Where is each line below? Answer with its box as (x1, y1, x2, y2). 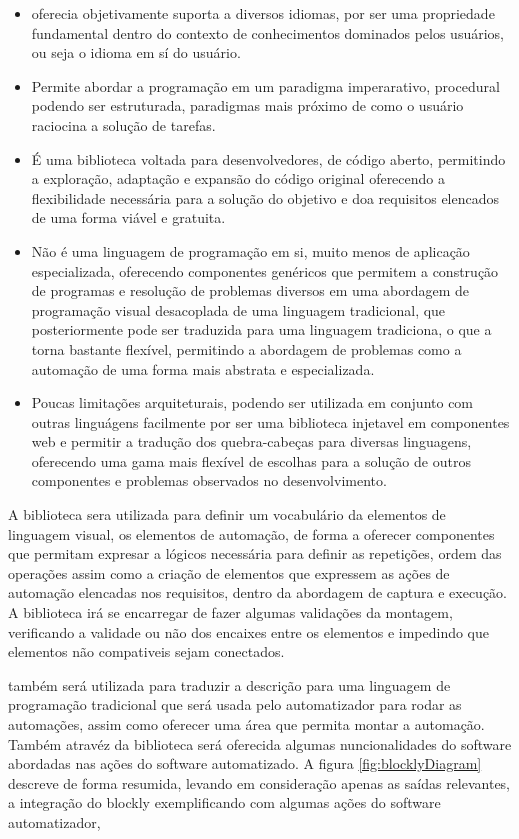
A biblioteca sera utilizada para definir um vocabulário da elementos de (8, 504, 446, 525)
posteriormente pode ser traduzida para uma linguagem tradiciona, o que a (31, 319, 492, 340)
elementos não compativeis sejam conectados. (8, 641, 285, 662)
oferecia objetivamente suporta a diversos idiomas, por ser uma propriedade (31, 3, 495, 23)
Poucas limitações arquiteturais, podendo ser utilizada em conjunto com (31, 392, 474, 413)
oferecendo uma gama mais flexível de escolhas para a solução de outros (31, 450, 471, 471)
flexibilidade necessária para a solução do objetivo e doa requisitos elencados (31, 187, 500, 208)
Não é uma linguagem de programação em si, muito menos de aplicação (31, 240, 470, 261)
